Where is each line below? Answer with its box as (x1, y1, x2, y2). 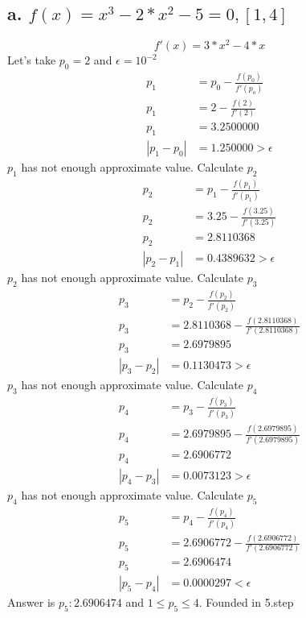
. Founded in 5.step (198, 594, 294, 611)
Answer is (7, 594, 55, 611)
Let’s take (7, 52, 56, 68)
